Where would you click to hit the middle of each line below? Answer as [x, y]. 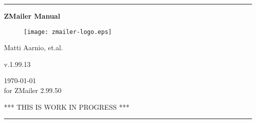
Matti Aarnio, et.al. [33, 47]
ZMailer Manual [32, 16]
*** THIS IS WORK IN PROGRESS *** [67, 107]
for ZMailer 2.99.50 [33, 90]
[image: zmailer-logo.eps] [68, 32]
